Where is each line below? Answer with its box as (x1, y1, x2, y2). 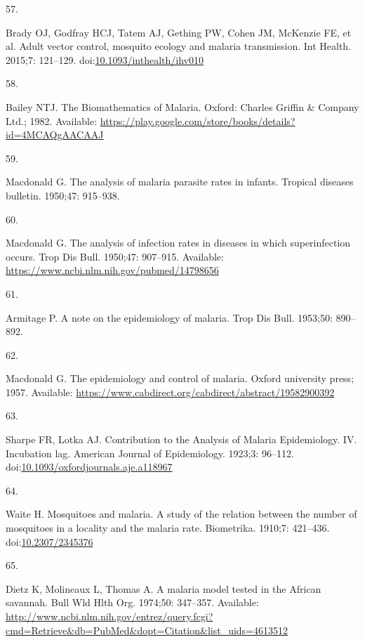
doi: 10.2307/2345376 (6, 534, 93, 549)
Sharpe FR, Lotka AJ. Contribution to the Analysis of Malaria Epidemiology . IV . (6, 432, 357, 447)
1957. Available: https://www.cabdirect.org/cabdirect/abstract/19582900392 (6, 384, 335, 399)
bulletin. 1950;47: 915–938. (6, 188, 120, 202)
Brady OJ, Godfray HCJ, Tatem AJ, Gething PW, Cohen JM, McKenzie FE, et (6, 25, 352, 39)
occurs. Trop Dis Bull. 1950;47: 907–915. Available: (6, 249, 224, 263)
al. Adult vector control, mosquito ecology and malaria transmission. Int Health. (6, 39, 352, 53)
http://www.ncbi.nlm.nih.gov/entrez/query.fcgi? (6, 609, 213, 623)
